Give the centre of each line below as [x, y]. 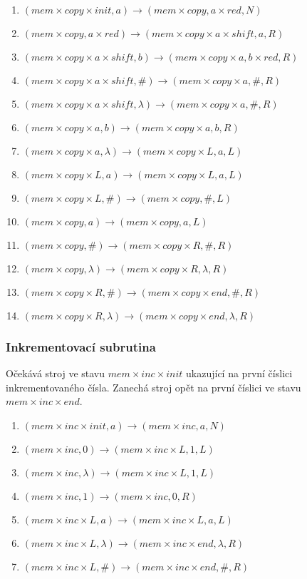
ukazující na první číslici [239, 373]
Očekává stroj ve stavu [56, 373]
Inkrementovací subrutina [81, 346]
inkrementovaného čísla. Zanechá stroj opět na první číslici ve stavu [153, 387]
